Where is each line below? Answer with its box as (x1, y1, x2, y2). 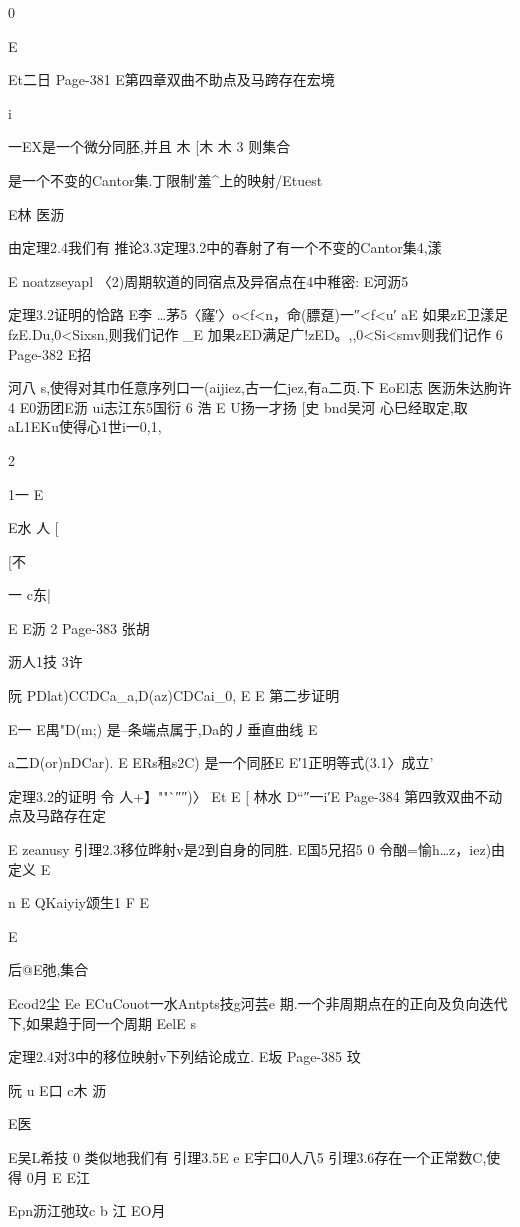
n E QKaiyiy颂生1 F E (8, 892, 149, 913)
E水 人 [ (8, 517, 59, 538)
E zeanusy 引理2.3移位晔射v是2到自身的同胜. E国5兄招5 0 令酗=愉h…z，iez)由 (8, 839, 506, 860)
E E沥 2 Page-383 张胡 (8, 617, 150, 638)
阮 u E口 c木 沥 (8, 1079, 107, 1100)
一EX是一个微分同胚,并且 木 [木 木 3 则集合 (8, 136, 291, 157)
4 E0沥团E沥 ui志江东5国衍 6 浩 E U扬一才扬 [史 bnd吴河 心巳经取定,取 (8, 396, 468, 417)
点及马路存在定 (8, 805, 106, 826)
